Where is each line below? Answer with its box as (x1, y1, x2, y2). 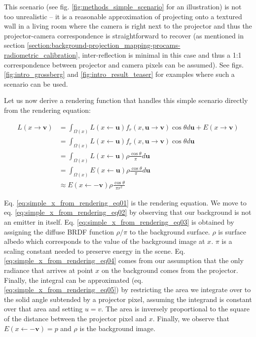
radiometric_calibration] (4, 49, 78, 60)
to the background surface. (129, 226, 210, 236)
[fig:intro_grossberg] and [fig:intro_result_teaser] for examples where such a (4, 69, 235, 79)
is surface (218, 226, 246, 236)
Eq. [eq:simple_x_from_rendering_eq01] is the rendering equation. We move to (4, 197, 247, 207)
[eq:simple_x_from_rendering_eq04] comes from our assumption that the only (4, 255, 244, 266)
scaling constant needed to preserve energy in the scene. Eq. (4, 245, 185, 256)
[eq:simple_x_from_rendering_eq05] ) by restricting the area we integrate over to (4, 284, 251, 295)
